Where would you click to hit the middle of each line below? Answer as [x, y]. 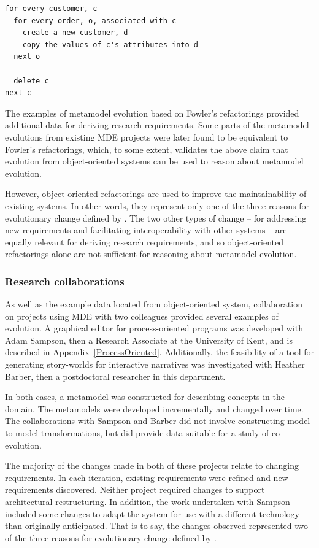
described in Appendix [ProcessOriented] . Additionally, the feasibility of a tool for [159, 352]
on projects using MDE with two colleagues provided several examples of [142, 316]
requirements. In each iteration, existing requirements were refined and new [147, 477]
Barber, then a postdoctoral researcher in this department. [115, 376]
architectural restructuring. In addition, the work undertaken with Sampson [148, 501]
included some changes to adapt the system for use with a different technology [152, 513]
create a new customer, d [75, 33]
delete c [31, 81]
